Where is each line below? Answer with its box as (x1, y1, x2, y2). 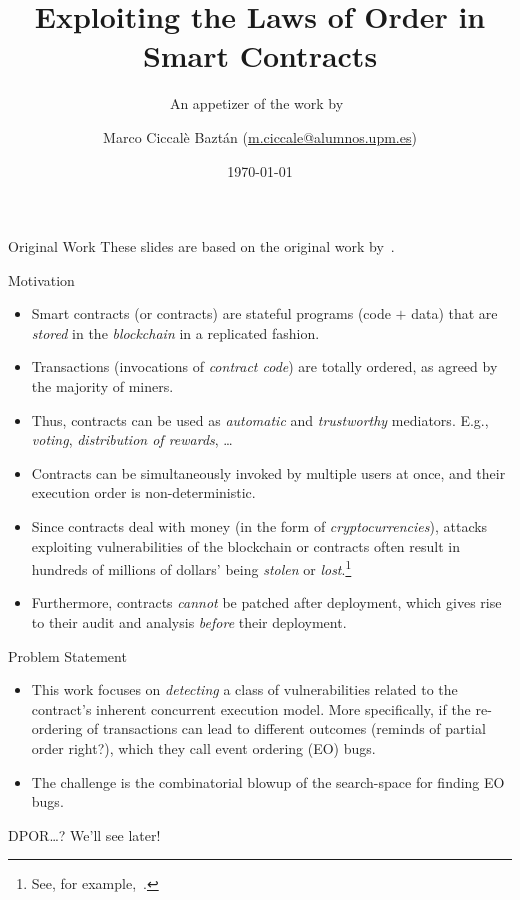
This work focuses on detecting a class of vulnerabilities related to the (31, 679, 458, 700)
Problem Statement (8, 645, 127, 666)
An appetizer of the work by (169, 93, 344, 114)
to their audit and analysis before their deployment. (31, 612, 347, 633)
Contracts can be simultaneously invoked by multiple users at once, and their (31, 462, 506, 483)
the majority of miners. (31, 376, 174, 397)
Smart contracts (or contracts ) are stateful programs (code (31, 303, 391, 324)
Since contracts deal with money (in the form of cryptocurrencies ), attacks (31, 516, 488, 537)
